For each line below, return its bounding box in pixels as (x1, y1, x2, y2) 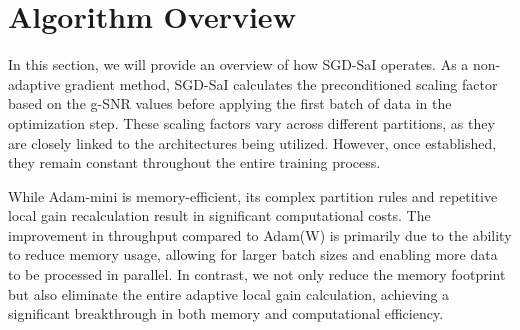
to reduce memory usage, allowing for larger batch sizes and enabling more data (8, 244, 498, 265)
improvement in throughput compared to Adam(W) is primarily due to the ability (8, 224, 512, 245)
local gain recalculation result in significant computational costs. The (8, 205, 431, 226)
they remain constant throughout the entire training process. (8, 152, 381, 173)
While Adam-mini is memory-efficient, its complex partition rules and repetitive (8, 185, 498, 206)
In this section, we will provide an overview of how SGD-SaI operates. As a (8, 54, 469, 75)
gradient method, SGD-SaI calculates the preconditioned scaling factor (64, 73, 498, 94)
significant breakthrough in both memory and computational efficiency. (8, 303, 444, 324)
